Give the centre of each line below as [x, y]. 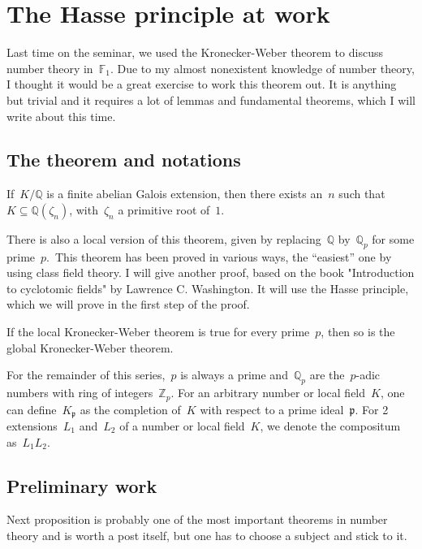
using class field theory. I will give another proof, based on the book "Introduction [211, 272]
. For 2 [372, 409]
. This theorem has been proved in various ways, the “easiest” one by [219, 256]
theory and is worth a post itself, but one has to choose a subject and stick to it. [207, 535]
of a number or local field [182, 425]
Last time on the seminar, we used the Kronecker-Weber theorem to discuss [195, 52]
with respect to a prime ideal [272, 409]
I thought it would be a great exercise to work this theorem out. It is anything [202, 84]
